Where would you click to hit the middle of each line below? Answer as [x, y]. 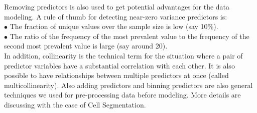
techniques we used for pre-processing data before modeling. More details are [122, 95]
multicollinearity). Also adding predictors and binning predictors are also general [128, 85]
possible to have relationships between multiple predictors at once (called [116, 75]
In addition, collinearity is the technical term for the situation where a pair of [123, 55]
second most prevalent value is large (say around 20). [86, 46]
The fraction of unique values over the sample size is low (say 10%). [114, 26]
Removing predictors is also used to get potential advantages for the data [117, 6]
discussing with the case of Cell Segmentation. [75, 104]
